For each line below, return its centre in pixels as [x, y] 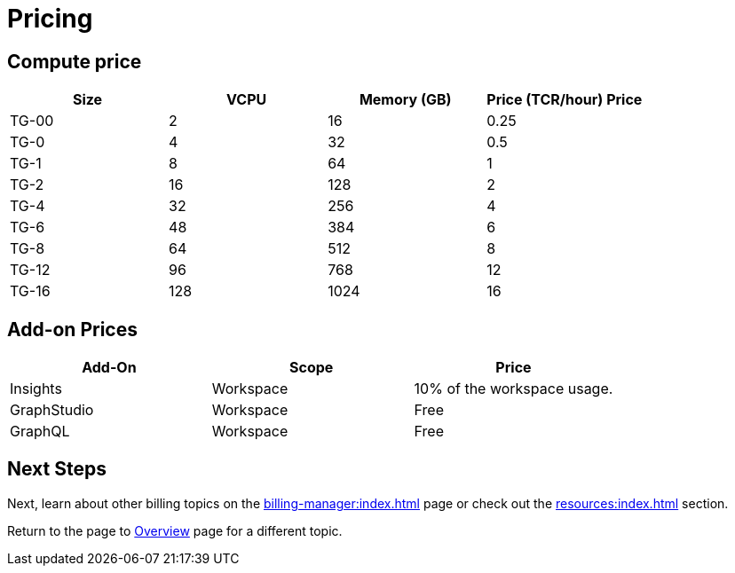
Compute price [75, 61]
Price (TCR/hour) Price [565, 100]
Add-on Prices [72, 329]
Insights [36, 389]
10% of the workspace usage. [514, 389]
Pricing [50, 19]
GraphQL [40, 432]
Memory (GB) [405, 100]
